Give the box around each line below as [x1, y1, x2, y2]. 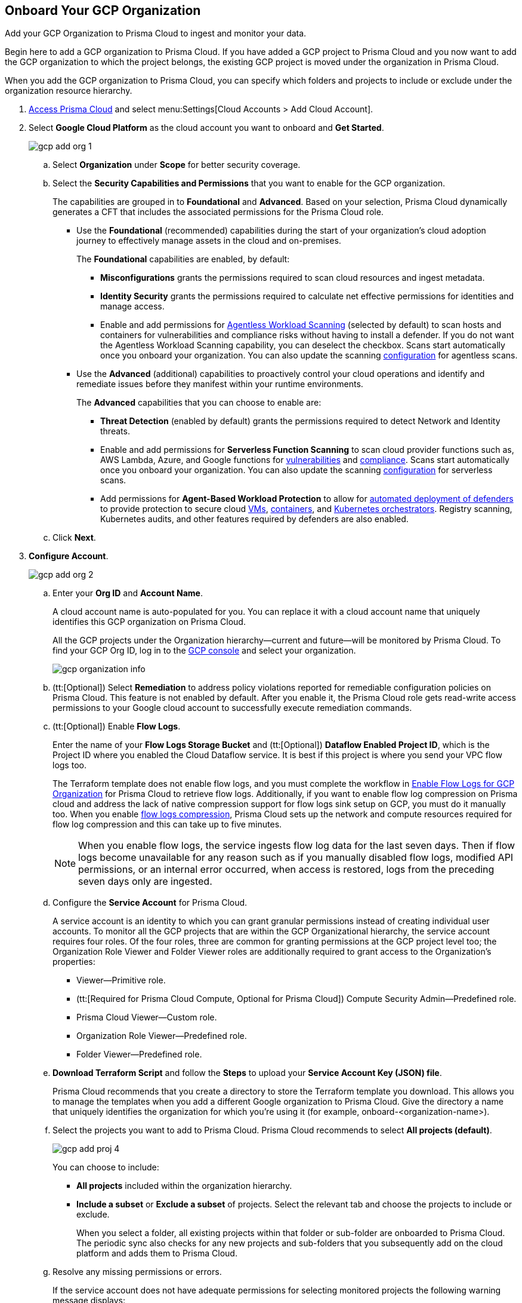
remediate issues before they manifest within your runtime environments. [76, 379, 363, 390]
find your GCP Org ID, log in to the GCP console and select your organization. [52, 645, 356, 656]
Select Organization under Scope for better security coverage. [52, 160, 301, 170]
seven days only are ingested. [78, 875, 212, 888]
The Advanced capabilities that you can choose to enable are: [76, 397, 322, 408]
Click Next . [52, 532, 96, 543]
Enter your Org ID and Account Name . [52, 588, 203, 599]
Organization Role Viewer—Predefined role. [76, 1031, 247, 1041]
